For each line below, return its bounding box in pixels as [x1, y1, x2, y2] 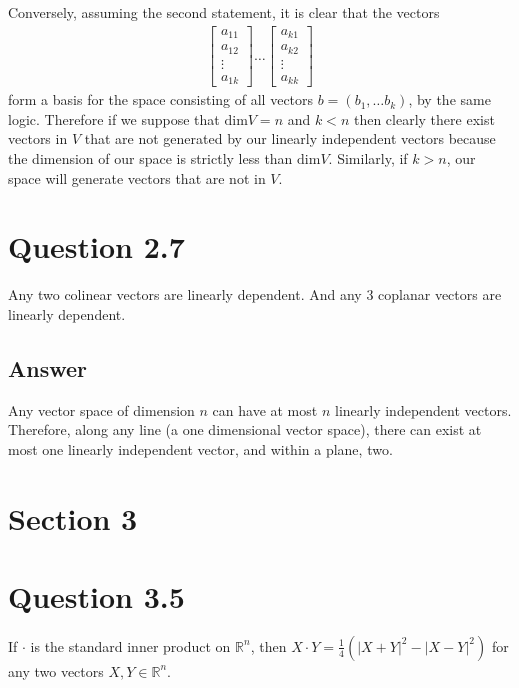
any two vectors [8, 660, 104, 681]
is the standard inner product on [30, 635, 231, 656]
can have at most [212, 399, 318, 420]
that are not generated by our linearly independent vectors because [84, 128, 496, 149]
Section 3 [8, 497, 138, 538]
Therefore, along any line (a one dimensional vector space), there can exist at [8, 419, 482, 440]
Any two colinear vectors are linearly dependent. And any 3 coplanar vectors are [8, 284, 502, 305]
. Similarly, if [328, 147, 408, 168]
